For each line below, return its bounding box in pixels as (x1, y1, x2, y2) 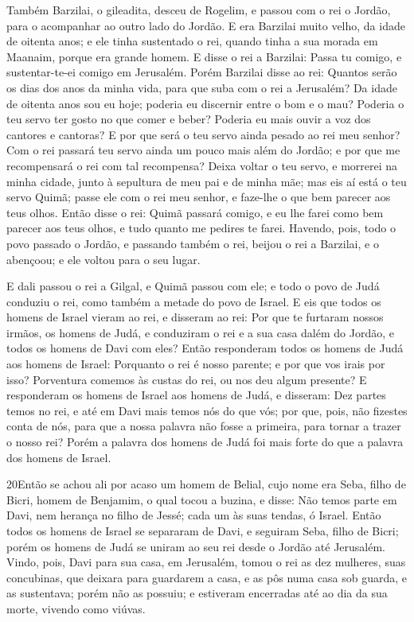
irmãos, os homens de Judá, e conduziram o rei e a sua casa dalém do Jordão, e (6, 324, 394, 340)
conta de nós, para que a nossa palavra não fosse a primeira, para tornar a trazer (6, 418, 401, 434)
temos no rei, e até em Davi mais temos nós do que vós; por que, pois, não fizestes (6, 402, 408, 418)
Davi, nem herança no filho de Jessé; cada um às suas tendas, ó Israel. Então (6, 507, 381, 523)
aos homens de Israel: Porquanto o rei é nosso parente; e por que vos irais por (6, 356, 385, 372)
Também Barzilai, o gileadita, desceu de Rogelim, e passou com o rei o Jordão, (6, 2, 391, 17)
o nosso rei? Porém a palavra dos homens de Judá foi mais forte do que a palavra (6, 433, 404, 450)
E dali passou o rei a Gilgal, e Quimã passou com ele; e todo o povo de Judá (6, 278, 380, 294)
